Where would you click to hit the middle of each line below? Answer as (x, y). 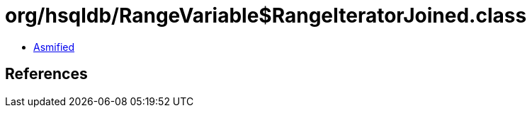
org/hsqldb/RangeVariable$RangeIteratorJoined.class (266, 16)
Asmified (54, 47)
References (46, 74)
